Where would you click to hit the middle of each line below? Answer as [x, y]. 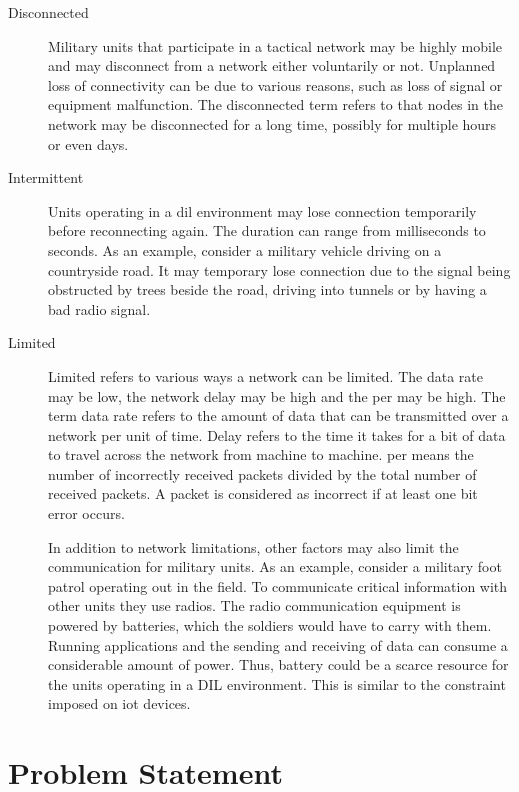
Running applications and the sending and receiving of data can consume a [278, 644]
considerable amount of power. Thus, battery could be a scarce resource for [278, 664]
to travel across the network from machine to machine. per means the [261, 454]
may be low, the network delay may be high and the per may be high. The [277, 395]
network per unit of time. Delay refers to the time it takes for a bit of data [277, 434]
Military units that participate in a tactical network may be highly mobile [275, 45]
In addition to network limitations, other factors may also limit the [253, 546]
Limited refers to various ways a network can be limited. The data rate [265, 375]
